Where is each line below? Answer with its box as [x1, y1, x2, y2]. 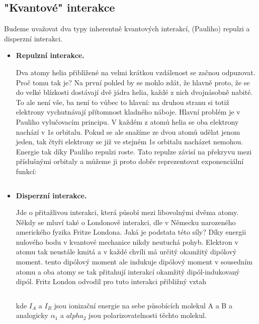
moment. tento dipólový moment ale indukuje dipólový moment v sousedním [16, 256, 253, 267]
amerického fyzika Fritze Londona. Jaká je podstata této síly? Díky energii [16, 227, 246, 237]
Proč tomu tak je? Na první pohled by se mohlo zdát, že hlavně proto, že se [16, 77, 250, 87]
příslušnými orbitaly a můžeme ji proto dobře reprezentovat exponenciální [16, 156, 244, 167]
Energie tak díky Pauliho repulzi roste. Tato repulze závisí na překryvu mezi [16, 146, 252, 156]
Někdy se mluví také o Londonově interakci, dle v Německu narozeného [16, 217, 236, 227]
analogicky [16, 310, 48, 320]
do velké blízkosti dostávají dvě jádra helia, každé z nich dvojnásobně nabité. [16, 87, 253, 97]
